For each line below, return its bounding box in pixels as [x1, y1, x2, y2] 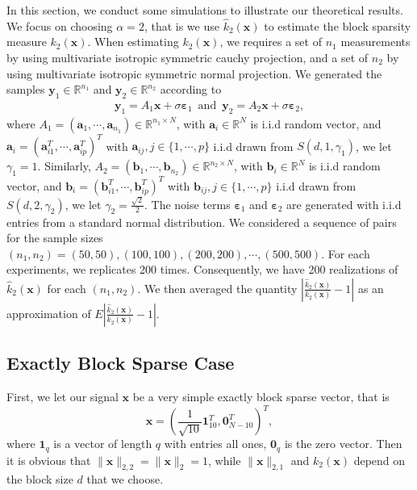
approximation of [6, 304, 91, 321]
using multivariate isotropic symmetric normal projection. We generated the [6, 65, 382, 82]
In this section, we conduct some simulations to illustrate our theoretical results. [6, 2, 403, 18]
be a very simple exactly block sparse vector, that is [132, 388, 390, 405]
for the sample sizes [6, 229, 103, 246]
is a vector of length [53, 435, 152, 452]
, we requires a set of [219, 33, 322, 50]
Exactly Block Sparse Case [6, 350, 235, 375]
